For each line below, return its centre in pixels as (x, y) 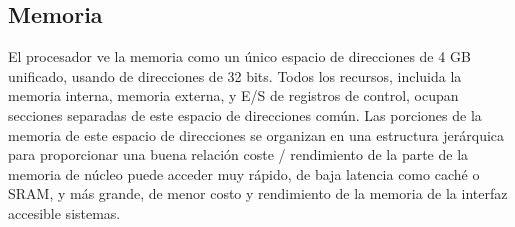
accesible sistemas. (64, 212)
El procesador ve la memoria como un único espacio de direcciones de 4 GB (239, 56)
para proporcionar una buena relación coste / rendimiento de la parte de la (238, 154)
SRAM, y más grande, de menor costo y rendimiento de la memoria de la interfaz (258, 193)
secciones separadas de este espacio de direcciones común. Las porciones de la (245, 114)
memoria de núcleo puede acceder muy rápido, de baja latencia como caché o (244, 173)
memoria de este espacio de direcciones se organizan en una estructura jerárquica (256, 134)
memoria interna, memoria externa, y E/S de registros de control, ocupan (233, 95)
